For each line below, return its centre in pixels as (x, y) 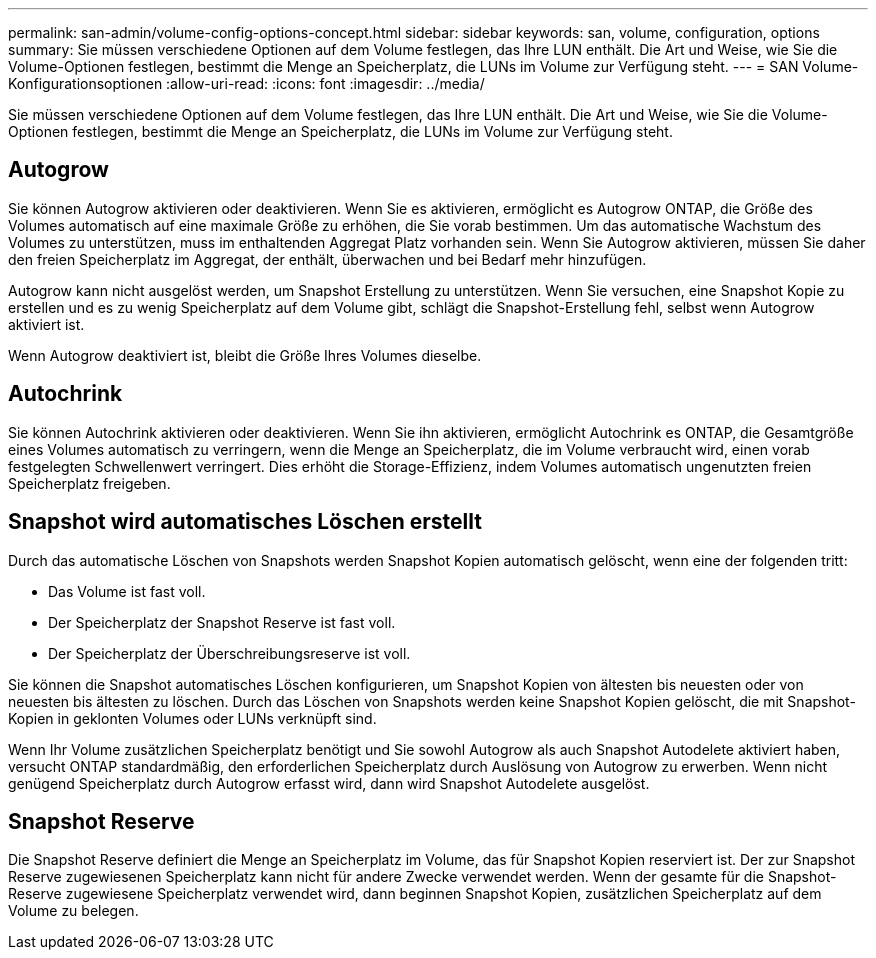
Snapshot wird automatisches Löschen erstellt (245, 522)
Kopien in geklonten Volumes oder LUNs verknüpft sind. (192, 718)
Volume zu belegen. (73, 911)
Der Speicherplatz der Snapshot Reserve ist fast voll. (222, 622)
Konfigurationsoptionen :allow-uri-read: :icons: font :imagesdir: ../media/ (246, 83)
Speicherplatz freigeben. (89, 483)
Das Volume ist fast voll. (127, 591)
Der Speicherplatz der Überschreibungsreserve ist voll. (229, 653)
